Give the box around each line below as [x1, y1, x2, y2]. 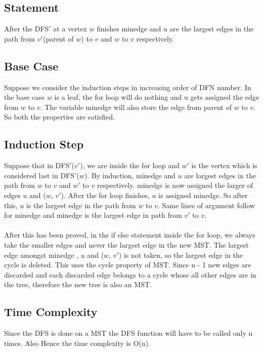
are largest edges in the [184, 170, 256, 180]
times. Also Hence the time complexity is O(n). [4, 337, 151, 348]
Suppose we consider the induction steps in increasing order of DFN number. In [4, 82, 251, 92]
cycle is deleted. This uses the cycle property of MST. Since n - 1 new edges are [4, 259, 251, 270]
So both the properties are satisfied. [4, 111, 115, 122]
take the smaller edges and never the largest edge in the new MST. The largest [4, 239, 249, 250]
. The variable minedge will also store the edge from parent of [40, 101, 232, 112]
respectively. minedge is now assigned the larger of [97, 180, 253, 190]
